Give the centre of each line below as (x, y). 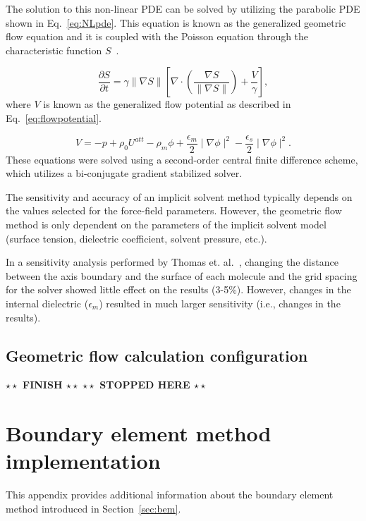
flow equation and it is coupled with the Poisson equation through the (157, 36)
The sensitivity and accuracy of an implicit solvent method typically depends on (179, 196)
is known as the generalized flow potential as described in (167, 104)
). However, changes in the (294, 289)
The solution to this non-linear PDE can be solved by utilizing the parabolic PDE (183, 8)
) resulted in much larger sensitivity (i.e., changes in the (220, 303)
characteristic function (54, 50)
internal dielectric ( (47, 303)
